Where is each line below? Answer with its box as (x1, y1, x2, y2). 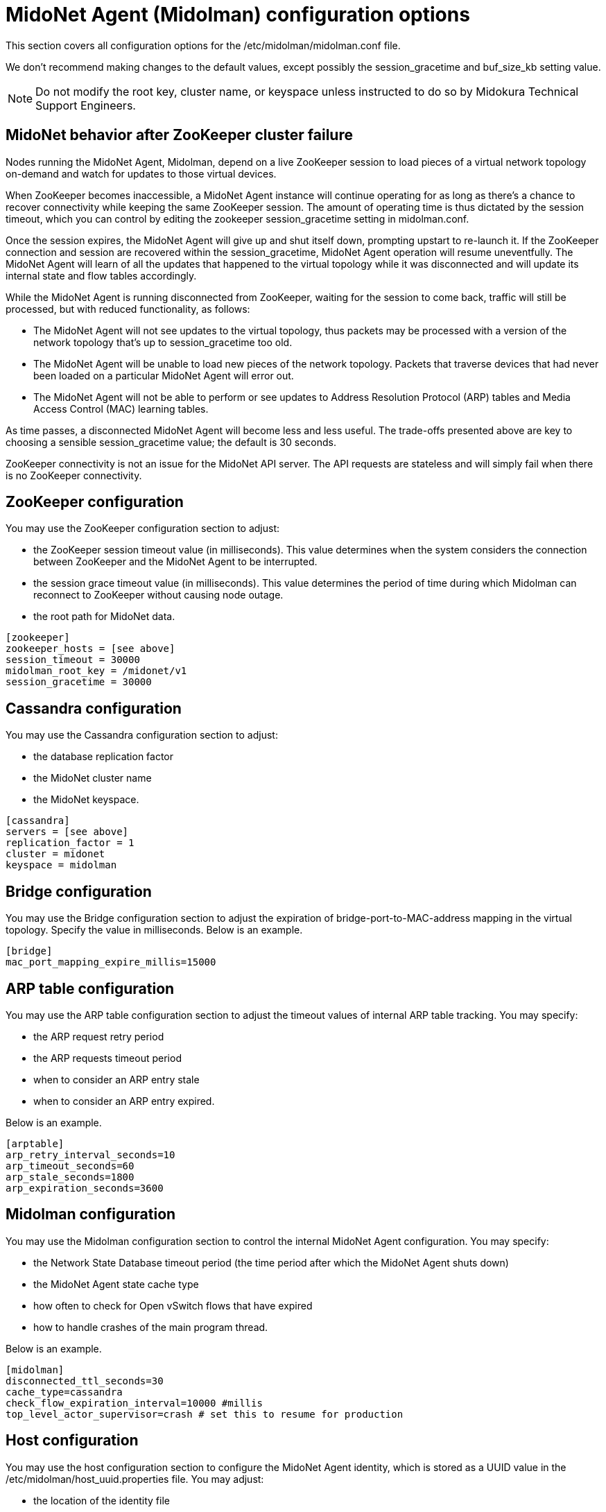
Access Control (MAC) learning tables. (33, 402, 209, 415)
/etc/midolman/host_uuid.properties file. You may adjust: (6, 1472, 264, 1485)
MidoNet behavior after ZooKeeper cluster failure (6, 126, 353, 144)
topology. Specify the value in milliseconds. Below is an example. (6, 924, 303, 936)
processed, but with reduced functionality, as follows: (6, 302, 250, 315)
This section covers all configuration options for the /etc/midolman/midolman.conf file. (6, 39, 401, 51)
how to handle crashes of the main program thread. (33, 1321, 268, 1333)
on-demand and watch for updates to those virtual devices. (6, 167, 277, 180)
